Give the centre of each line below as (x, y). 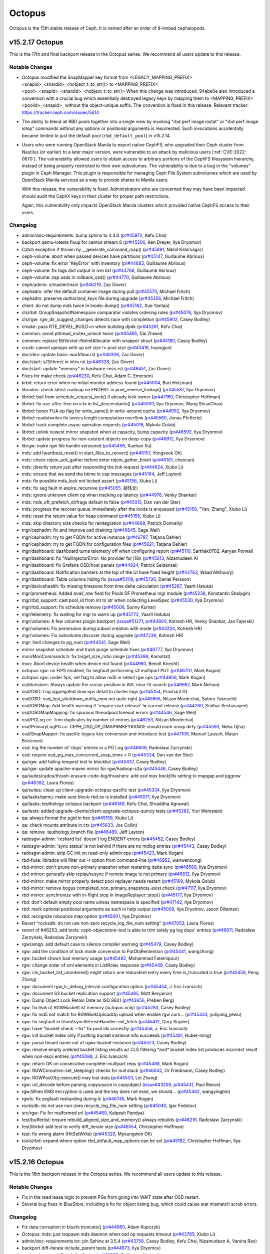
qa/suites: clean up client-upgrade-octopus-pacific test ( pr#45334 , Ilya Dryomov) (106, 790)
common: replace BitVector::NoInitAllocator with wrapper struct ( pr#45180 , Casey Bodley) (114, 341)
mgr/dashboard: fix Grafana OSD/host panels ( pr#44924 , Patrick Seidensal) (100, 565)
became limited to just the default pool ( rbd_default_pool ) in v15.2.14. (96, 135)
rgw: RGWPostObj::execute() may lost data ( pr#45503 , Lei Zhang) (89, 1077)
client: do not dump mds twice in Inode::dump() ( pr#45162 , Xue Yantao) (96, 305)
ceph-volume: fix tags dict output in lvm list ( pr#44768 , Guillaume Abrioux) (99, 270)
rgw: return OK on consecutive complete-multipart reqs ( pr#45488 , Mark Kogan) (105, 1063)
